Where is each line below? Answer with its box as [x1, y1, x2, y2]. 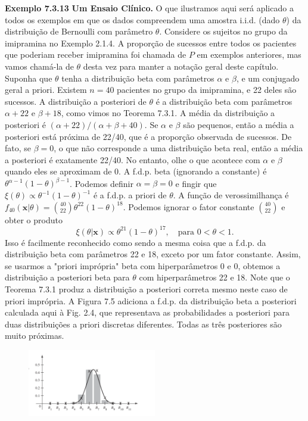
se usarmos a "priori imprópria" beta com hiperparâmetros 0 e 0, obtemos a [5, 259, 281, 272]
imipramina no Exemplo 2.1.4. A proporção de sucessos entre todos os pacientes [5, 36, 297, 49]
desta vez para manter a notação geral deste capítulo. [83, 60, 279, 72]
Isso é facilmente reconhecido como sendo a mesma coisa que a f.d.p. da [5, 236, 266, 248]
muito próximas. [5, 329, 64, 342]
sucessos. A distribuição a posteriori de [5, 95, 147, 107]
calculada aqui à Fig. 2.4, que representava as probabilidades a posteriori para [5, 306, 290, 319]
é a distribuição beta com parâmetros [155, 95, 293, 107]
